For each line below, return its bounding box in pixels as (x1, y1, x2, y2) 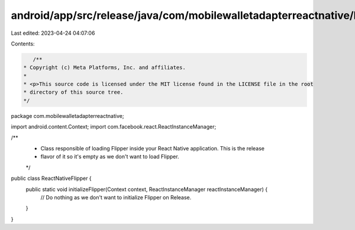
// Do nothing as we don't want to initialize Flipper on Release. (40, 193, 192, 201)
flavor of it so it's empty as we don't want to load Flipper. (40, 153, 180, 160)
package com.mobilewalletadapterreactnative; (11, 112, 124, 119)
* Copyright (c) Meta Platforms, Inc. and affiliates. (23, 64, 186, 71)
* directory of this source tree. (23, 89, 124, 96)
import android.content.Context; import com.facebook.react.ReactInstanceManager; (11, 123, 217, 130)
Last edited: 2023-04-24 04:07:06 (11, 29, 95, 37)
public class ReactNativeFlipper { (11, 175, 92, 182)
